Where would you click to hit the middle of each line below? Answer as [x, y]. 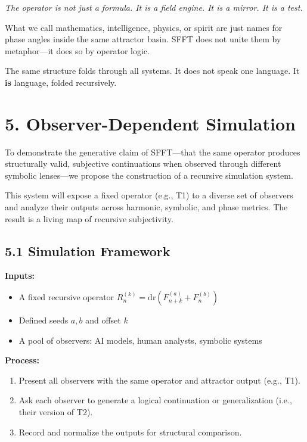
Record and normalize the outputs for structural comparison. [130, 432]
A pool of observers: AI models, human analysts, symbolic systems [140, 340]
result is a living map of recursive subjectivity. [89, 218]
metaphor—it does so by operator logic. [77, 50]
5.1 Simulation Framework [88, 250]
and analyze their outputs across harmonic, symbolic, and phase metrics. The [146, 207]
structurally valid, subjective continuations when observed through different [143, 164]
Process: [22, 360]
